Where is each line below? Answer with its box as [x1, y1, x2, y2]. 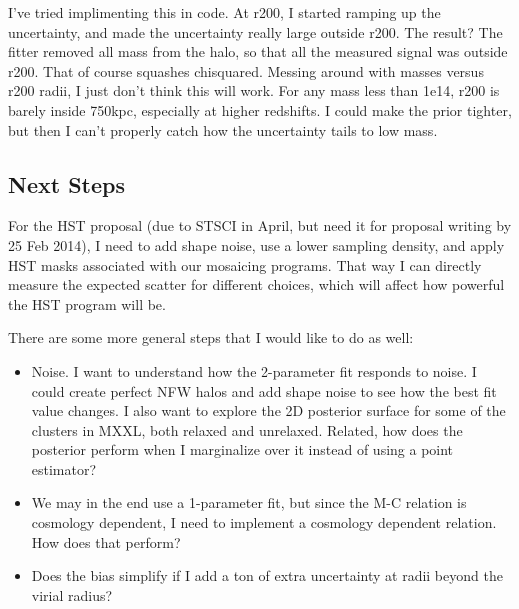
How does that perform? [31, 531, 181, 552]
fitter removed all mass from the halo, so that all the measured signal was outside [8, 41, 508, 62]
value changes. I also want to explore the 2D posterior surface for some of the [31, 400, 506, 421]
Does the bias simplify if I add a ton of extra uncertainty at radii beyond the [31, 565, 503, 586]
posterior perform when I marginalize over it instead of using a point [31, 439, 454, 460]
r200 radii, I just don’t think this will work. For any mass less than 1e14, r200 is [8, 80, 500, 101]
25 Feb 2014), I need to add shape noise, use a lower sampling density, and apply [8, 234, 505, 255]
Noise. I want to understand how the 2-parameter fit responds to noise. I [31, 360, 477, 381]
